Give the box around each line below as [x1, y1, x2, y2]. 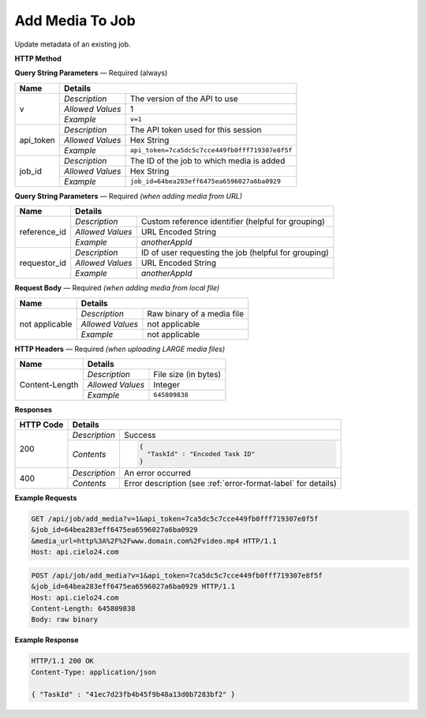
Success [123, 430, 157, 441]
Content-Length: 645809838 [31, 604, 136, 613]
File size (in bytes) [153, 368, 222, 380]
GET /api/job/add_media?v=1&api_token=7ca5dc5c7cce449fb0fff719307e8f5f [31, 514, 319, 524]
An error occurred [123, 468, 191, 479]
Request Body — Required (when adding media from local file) [14, 283, 220, 293]
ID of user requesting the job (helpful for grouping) [140, 247, 329, 258]
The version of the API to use [129, 93, 238, 104]
